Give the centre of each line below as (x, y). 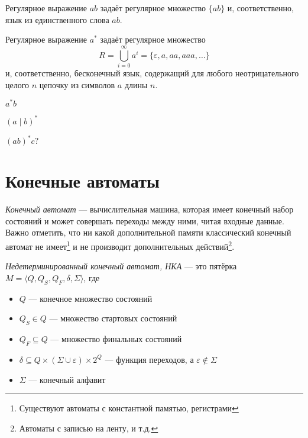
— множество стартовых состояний (113, 318)
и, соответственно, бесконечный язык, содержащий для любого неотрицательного (152, 73)
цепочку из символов (77, 84)
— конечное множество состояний (90, 298)
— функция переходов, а (149, 359)
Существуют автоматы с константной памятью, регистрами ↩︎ (129, 408)
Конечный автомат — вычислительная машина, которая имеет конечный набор (150, 209)
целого (17, 84)
